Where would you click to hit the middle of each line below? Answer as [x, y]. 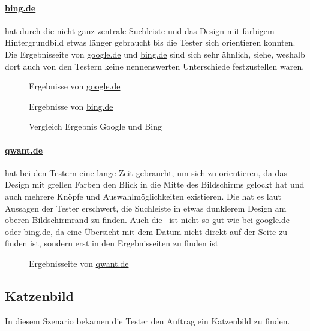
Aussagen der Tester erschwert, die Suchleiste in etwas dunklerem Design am [146, 208]
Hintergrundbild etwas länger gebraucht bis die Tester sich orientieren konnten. [150, 42]
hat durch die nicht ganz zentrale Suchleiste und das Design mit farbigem [140, 30]
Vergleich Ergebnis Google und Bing [95, 126]
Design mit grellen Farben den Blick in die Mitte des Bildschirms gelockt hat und [155, 184]
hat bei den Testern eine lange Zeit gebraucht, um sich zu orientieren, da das [146, 172]
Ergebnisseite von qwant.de [79, 263]
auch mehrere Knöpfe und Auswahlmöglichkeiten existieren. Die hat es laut [143, 196]
